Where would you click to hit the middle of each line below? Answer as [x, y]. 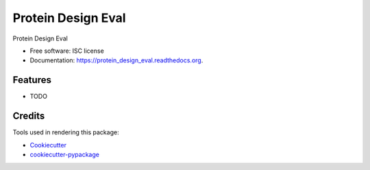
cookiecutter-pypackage [64, 154]
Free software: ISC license [67, 51]
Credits [29, 116]
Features [32, 80]
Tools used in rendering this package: [66, 132]
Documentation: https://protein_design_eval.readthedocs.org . [116, 60]
